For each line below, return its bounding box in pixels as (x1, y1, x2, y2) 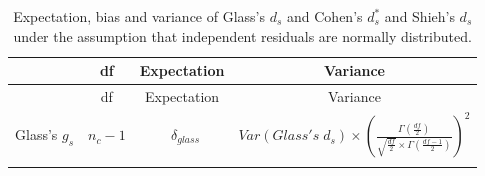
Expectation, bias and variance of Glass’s (13, 6, 266, 26)
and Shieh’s (384, 6, 455, 26)
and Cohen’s (287, 6, 363, 26)
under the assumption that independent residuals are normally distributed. (13, 25, 472, 46)
